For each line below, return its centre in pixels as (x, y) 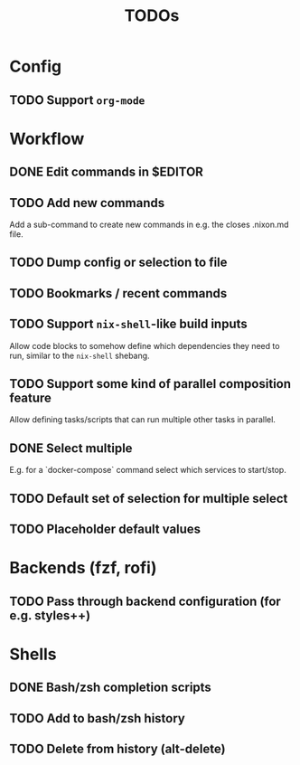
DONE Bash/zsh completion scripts (111, 688)
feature (31, 397)
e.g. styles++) (50, 615)
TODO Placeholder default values (105, 529)
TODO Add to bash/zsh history (97, 718)
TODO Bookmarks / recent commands (118, 293)
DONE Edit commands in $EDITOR (106, 172)
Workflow (47, 139)
